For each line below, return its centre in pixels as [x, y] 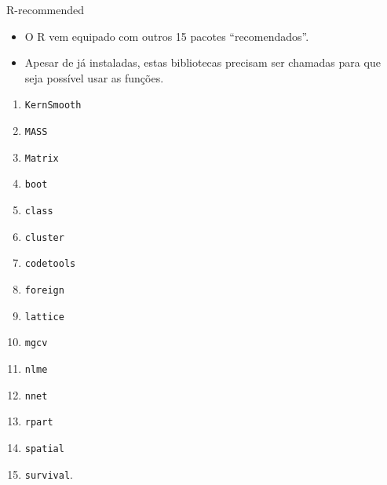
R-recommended [45, 9]
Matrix [42, 158]
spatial [44, 449]
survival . [49, 474]
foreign [44, 290]
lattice [44, 317]
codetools [50, 264]
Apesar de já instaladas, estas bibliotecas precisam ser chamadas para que [203, 62]
